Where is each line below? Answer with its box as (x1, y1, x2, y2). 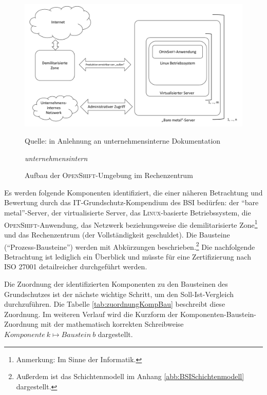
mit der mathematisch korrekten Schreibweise (41, 319, 184, 329)
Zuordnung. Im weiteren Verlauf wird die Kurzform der (4, 308, 178, 319)
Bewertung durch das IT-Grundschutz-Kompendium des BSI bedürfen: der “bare (4, 197, 259, 208)
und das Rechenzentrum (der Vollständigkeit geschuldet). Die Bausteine (4, 229, 230, 240)
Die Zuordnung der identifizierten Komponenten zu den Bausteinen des (4, 278, 228, 289)
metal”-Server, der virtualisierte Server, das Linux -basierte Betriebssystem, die (4, 207, 251, 218)
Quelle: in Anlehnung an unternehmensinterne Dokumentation (25, 135, 221, 146)
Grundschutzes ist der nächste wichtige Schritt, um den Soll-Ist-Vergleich (4, 288, 234, 299)
